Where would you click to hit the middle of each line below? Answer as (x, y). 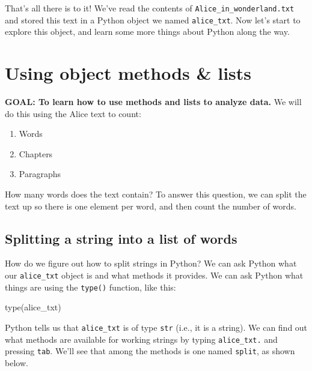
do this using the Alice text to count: (73, 113)
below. (17, 362)
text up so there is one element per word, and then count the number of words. (151, 206)
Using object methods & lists (128, 73)
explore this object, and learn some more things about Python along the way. (147, 32)
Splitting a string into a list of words (121, 238)
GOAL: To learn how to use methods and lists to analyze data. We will (153, 102)
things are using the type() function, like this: (90, 287)
